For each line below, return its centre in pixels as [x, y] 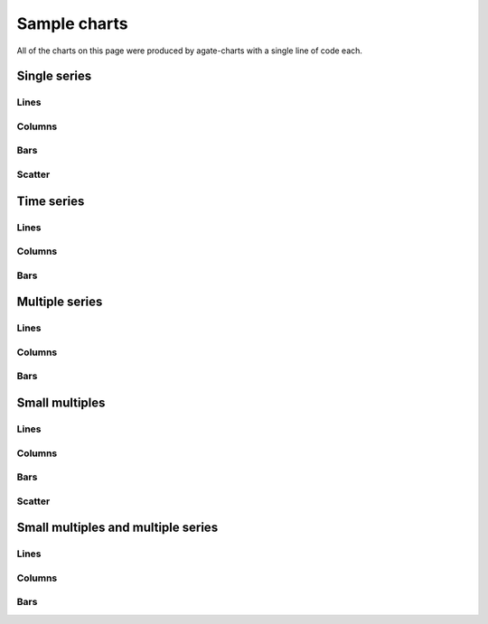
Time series [51, 201]
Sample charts [72, 23]
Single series [54, 76]
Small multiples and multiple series [117, 528]
